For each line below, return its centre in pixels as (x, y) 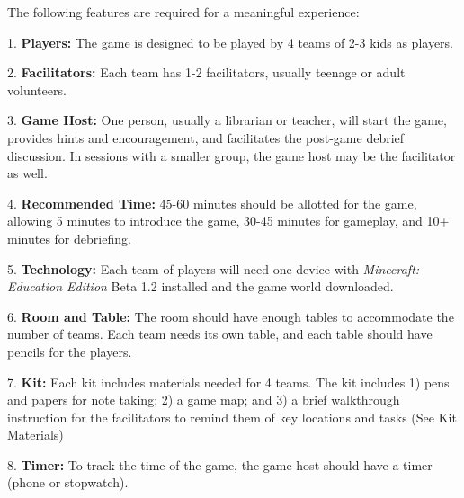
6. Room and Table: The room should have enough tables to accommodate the (231, 316)
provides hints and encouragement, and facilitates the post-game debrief (206, 137)
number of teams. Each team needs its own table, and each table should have (220, 334)
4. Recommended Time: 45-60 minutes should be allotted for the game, (212, 203)
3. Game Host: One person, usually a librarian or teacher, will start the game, (227, 120)
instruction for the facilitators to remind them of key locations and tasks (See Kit (232, 417)
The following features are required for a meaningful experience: (183, 12)
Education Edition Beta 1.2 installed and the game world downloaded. (201, 286)
